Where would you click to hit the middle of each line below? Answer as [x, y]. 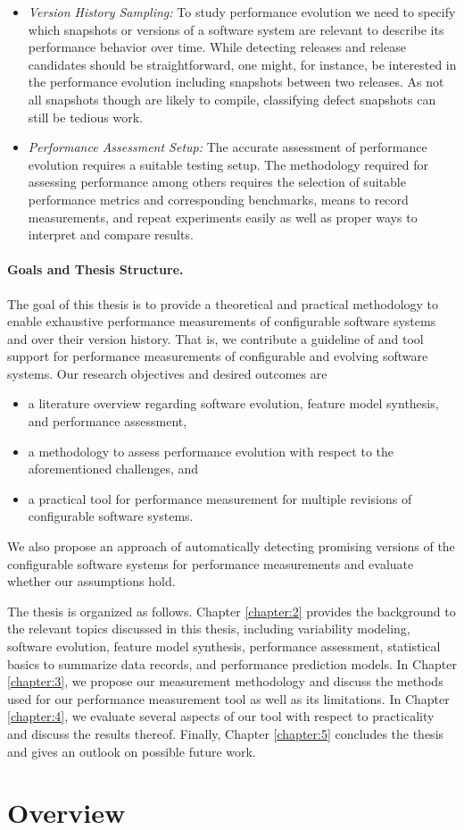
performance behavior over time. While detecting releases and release [217, 47]
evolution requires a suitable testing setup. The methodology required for [228, 164]
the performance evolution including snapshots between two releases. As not [236, 82]
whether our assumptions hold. [91, 581]
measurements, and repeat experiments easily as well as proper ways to [223, 217]
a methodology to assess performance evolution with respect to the [211, 451]
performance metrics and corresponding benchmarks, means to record [218, 199]
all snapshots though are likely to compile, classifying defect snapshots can [232, 99]
